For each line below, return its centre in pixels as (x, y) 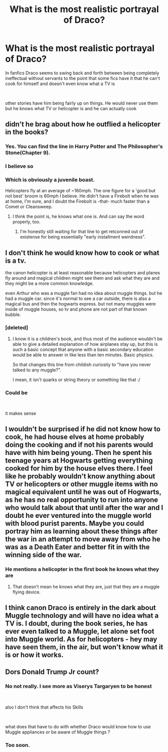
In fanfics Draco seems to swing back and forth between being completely (82, 73)
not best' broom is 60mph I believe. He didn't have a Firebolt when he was (82, 196)
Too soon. (18, 745)
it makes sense (21, 413)
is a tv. (16, 260)
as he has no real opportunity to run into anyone (82, 500)
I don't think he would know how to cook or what (82, 253)
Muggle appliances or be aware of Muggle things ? (58, 732)
